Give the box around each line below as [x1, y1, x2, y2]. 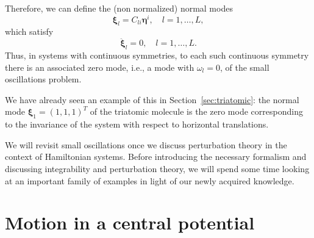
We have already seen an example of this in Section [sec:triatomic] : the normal [5, 93, 299, 106]
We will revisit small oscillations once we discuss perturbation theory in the [5, 138, 287, 151]
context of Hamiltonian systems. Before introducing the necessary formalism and [5, 150, 307, 163]
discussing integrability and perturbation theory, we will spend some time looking [5, 162, 310, 175]
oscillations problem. [5, 73, 82, 85]
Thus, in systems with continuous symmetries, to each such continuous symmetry [5, 49, 309, 62]
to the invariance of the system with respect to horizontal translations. [5, 118, 269, 131]
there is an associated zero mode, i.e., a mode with [5, 60, 194, 73]
